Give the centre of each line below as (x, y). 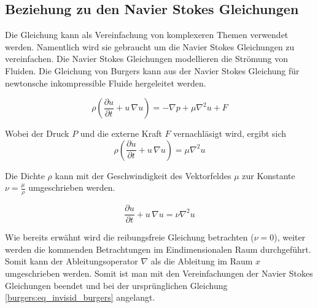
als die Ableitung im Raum (202, 261)
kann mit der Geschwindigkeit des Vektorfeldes (143, 175)
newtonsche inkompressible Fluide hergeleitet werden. (106, 83)
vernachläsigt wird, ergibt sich (230, 133)
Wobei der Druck (37, 133)
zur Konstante (269, 175)
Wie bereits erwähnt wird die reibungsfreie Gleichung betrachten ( (130, 237)
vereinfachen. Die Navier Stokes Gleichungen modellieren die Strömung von (146, 59)
